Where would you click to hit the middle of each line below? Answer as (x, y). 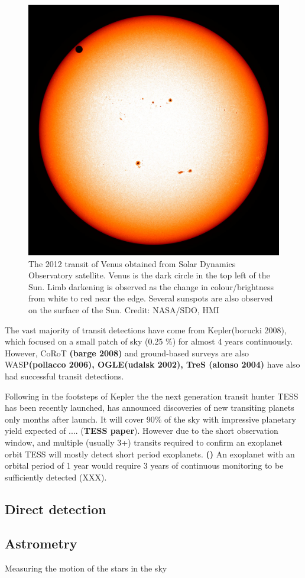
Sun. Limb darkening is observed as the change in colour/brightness (151, 286)
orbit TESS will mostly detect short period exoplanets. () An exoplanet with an (150, 454)
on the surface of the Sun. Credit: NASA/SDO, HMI (124, 309)
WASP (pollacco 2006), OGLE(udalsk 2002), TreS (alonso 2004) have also (152, 364)
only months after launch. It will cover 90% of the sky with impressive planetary (150, 419)
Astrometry (41, 543)
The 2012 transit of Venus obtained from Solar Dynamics (132, 263)
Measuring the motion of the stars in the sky (86, 568)
